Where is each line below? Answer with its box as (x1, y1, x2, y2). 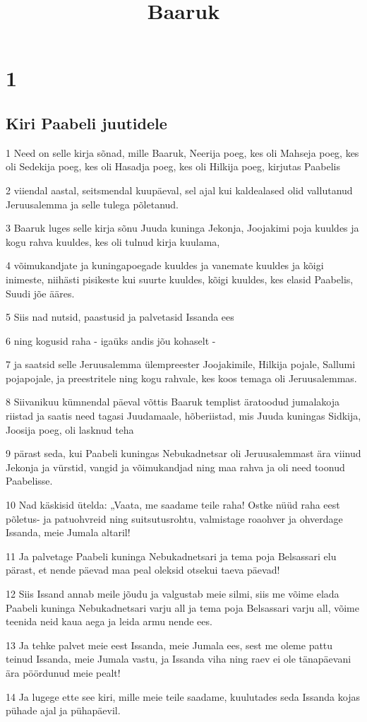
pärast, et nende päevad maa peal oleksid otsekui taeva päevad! (6, 562, 280, 577)
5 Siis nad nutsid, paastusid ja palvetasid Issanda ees (6, 309, 234, 324)
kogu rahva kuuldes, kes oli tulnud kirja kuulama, (6, 234, 220, 249)
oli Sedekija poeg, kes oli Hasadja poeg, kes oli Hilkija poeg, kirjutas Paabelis (6, 159, 340, 174)
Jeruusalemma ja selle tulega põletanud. (6, 196, 179, 211)
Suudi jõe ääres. (6, 285, 75, 300)
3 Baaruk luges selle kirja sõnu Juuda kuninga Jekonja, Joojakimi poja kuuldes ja (6, 220, 359, 235)
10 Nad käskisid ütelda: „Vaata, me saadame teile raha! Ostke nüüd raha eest (6, 497, 340, 512)
